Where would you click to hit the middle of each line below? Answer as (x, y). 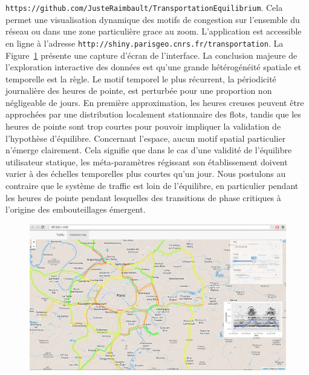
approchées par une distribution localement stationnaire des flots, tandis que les (153, 114)
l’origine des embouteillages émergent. (76, 209)
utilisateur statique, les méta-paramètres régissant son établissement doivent (147, 161)
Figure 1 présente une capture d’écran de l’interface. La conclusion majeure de (151, 55)
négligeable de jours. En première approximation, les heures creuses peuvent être (155, 102)
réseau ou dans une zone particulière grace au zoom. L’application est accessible (154, 31)
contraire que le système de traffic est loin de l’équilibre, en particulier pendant (152, 186)
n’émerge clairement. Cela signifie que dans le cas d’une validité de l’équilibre (149, 150)
